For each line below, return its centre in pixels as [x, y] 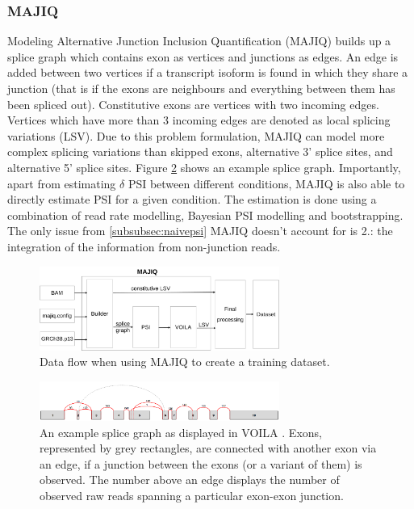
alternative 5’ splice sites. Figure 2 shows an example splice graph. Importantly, [204, 167]
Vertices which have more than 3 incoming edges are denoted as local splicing [199, 120]
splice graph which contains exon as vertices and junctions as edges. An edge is [203, 56]
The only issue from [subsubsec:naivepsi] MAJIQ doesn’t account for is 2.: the [200, 231]
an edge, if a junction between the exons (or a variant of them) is [201, 463]
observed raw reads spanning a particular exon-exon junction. [192, 495]
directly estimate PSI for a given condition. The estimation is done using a [192, 199]
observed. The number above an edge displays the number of [190, 480]
